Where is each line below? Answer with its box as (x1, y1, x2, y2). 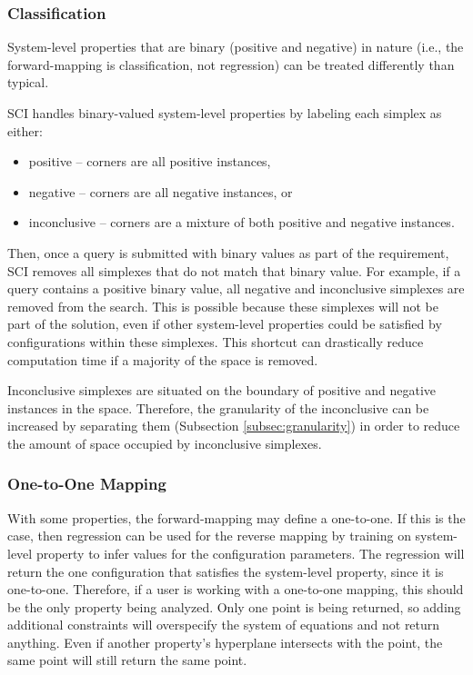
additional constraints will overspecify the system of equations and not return (7, 615, 440, 634)
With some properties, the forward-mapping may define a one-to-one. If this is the (7, 508, 466, 527)
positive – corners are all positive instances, (28, 152, 271, 171)
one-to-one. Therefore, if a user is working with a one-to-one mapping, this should (7, 580, 464, 599)
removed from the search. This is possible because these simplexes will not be (7, 296, 439, 315)
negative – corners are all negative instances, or (28, 182, 293, 201)
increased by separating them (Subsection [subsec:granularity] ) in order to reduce (7, 416, 460, 435)
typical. (7, 73, 49, 92)
